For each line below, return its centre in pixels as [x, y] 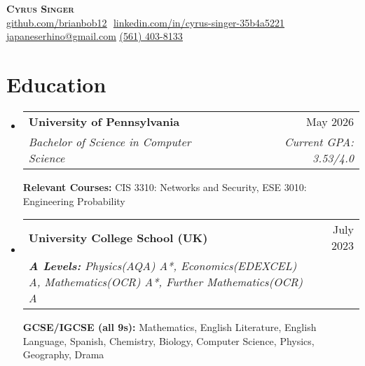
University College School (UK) [118, 237]
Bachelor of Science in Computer [110, 141]
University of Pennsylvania [104, 121]
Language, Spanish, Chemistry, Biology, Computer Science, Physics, [168, 340]
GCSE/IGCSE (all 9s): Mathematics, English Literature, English [170, 327]
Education [56, 84]
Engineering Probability [74, 200]
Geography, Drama [63, 354]
